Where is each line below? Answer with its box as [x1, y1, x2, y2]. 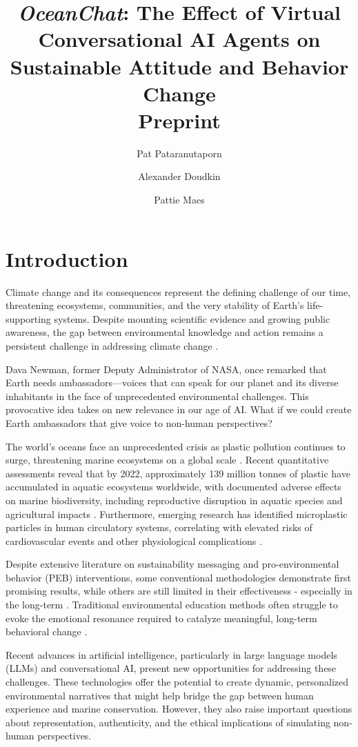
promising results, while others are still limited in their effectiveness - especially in [6, 584, 352, 598]
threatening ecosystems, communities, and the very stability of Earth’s [6, 298, 304, 312]
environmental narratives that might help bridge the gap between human [6, 688, 314, 702]
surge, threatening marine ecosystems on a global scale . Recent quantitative [6, 452, 329, 467]
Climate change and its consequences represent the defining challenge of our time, [6, 284, 351, 299]
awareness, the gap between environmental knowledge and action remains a [6, 325, 324, 339]
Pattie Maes [154, 192, 205, 207]
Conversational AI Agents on [38, 25, 321, 53]
